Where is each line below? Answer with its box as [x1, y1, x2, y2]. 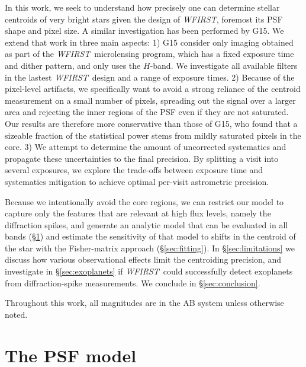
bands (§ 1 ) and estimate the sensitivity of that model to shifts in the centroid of [5, 230, 296, 242]
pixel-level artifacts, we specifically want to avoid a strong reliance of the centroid [5, 82, 301, 95]
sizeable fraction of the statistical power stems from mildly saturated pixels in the [5, 129, 301, 141]
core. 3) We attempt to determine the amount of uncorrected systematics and [5, 141, 286, 153]
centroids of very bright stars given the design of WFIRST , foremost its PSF [5, 12, 283, 25]
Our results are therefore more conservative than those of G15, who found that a [5, 117, 298, 129]
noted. [5, 308, 28, 320]
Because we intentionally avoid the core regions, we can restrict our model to [5, 195, 284, 208]
